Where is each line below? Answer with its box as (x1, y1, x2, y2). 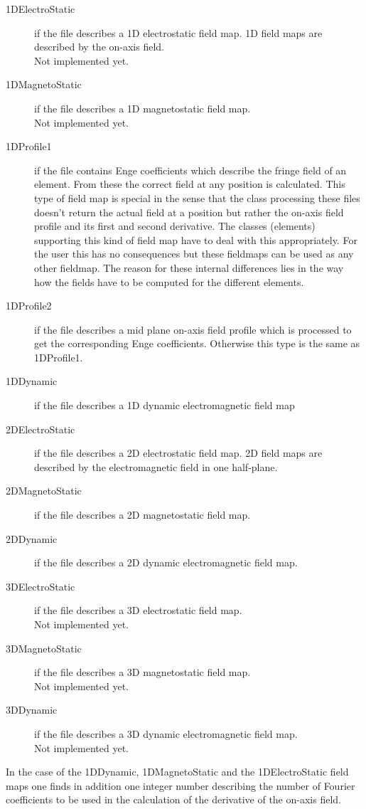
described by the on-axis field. (34, 39, 164, 54)
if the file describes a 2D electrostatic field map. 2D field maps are (34, 445, 323, 460)
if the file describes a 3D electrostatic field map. (34, 603, 242, 618)
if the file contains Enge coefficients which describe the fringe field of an (34, 162, 347, 177)
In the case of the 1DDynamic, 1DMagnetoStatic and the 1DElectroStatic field (6, 764, 349, 779)
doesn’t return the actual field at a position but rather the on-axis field (34, 204, 344, 219)
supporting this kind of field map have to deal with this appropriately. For (34, 232, 357, 247)
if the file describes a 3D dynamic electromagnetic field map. (34, 726, 298, 741)
